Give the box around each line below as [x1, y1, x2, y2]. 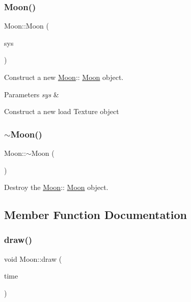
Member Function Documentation [4, 207, 187, 223]
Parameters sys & [4, 89, 59, 99]
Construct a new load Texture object [4, 106, 119, 117]
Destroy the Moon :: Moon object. [4, 182, 108, 193]
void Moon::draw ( [4, 253, 62, 264]
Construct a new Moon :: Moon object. [4, 72, 124, 82]
